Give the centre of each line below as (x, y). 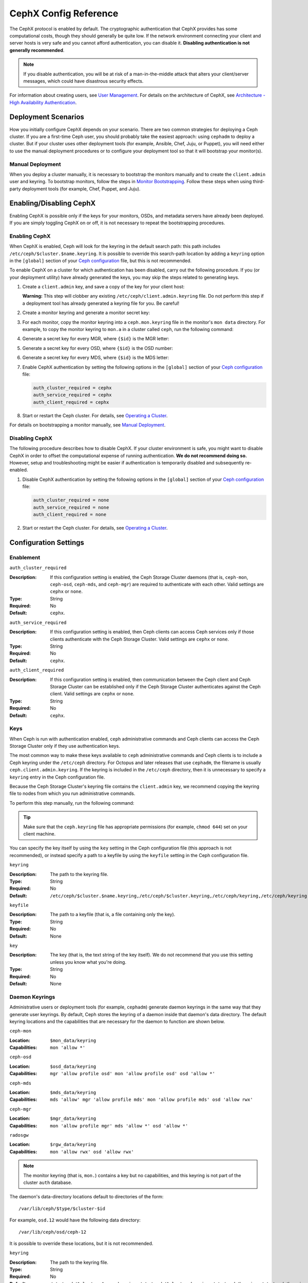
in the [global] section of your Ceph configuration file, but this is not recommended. (101, 260)
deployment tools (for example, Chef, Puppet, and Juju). (81, 189)
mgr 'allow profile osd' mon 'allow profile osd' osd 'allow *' (133, 1074)
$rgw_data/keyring (73, 1145)
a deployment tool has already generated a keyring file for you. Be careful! (101, 303)
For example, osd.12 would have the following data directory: (75, 1220)
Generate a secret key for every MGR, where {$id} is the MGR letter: (96, 339)
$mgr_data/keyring (73, 1119)
